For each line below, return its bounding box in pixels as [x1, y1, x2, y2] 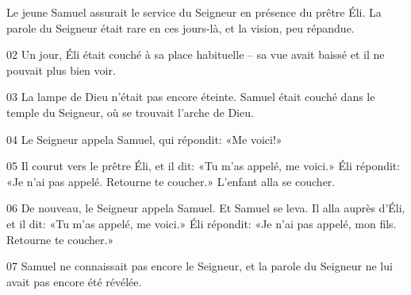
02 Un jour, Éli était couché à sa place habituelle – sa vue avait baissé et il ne [6, 46, 385, 63]
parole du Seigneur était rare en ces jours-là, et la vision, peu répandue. [6, 19, 355, 36]
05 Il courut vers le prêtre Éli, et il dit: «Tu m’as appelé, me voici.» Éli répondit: [6, 157, 401, 174]
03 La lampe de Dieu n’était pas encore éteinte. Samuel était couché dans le [6, 88, 375, 105]
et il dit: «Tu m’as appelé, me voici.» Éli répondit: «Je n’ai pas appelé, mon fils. [6, 215, 397, 231]
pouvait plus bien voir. [6, 61, 116, 78]
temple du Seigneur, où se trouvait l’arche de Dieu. [6, 103, 254, 120]
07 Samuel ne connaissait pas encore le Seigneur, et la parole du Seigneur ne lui [6, 258, 393, 274]
